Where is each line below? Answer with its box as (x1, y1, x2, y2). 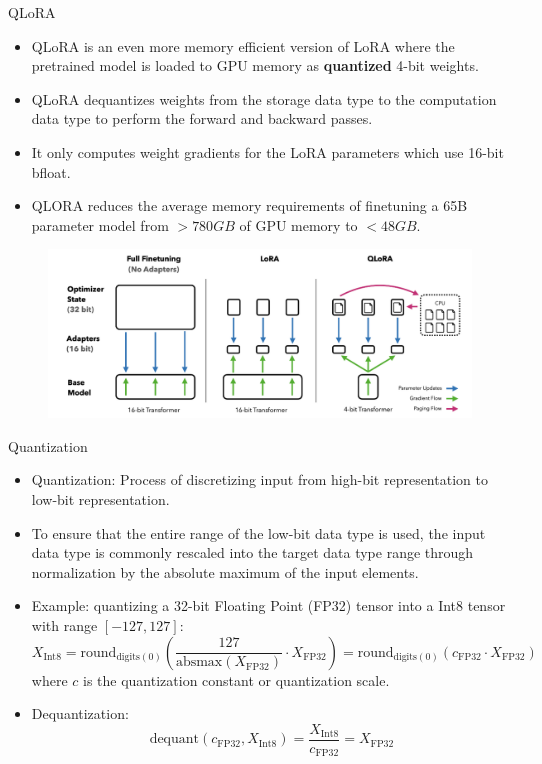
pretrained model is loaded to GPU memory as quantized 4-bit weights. (31, 55, 479, 76)
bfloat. (31, 161, 71, 182)
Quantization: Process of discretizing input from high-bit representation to (31, 469, 488, 490)
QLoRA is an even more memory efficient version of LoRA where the (31, 35, 455, 56)
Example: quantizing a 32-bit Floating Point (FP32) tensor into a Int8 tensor (31, 595, 506, 616)
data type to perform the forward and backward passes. (31, 108, 373, 129)
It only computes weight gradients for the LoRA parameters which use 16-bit (31, 141, 504, 162)
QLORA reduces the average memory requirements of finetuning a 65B (31, 195, 468, 216)
